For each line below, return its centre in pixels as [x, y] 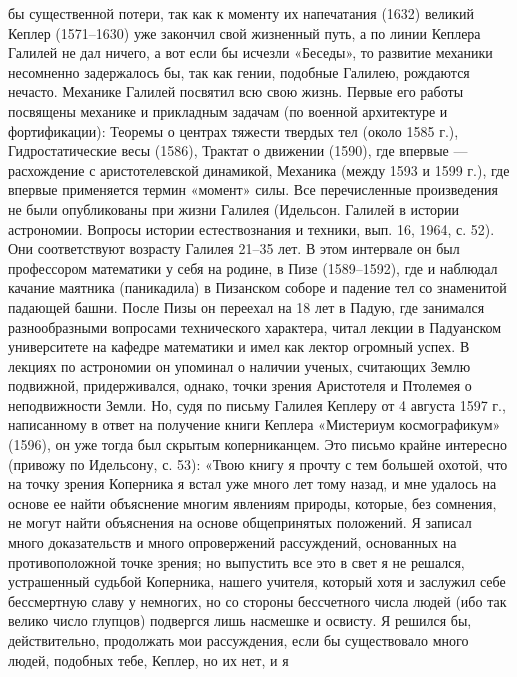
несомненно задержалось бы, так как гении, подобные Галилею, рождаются [239, 71]
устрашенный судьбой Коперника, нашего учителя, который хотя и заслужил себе [257, 581]
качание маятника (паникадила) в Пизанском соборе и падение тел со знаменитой [257, 287]
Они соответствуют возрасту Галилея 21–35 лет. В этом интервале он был [234, 248]
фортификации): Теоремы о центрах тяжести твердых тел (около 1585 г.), [233, 130]
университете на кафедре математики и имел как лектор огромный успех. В [239, 346]
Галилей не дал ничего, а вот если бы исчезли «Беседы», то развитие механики [250, 52]
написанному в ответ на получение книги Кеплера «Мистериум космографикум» [254, 424]
